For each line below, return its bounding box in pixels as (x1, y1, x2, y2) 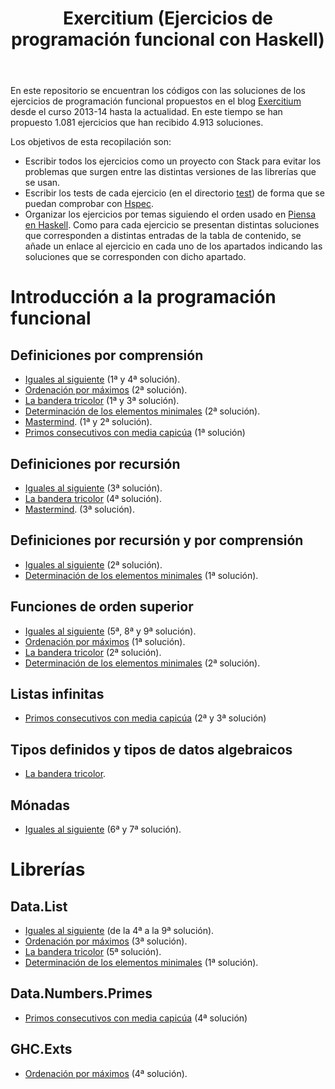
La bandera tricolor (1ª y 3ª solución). (24, 395, 180, 407)
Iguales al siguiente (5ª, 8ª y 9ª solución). (24, 625, 197, 637)
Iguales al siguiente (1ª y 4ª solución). (24, 373, 181, 386)
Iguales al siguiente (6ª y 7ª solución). (24, 823, 182, 836)
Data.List (10, 898, 68, 915)
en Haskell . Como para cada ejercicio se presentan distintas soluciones (24, 219, 320, 231)
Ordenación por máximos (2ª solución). (24, 384, 188, 396)
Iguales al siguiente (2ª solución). (24, 558, 163, 571)
